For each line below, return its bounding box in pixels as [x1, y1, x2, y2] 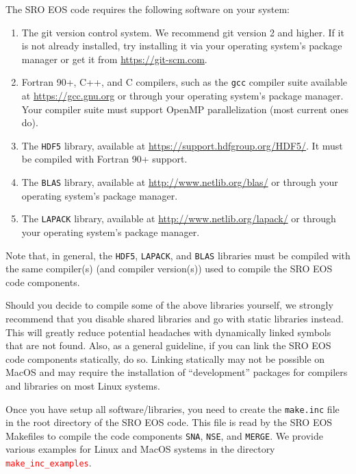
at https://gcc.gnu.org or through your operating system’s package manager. [21, 88, 344, 103]
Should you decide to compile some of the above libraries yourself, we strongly [5, 298, 333, 312]
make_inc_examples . [5, 455, 92, 470]
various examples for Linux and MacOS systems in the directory [5, 442, 275, 456]
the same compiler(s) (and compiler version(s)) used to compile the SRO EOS [5, 261, 333, 276]
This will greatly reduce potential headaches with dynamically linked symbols [5, 324, 331, 339]
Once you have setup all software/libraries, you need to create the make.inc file [5, 401, 340, 416]
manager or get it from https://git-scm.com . [21, 51, 207, 66]
